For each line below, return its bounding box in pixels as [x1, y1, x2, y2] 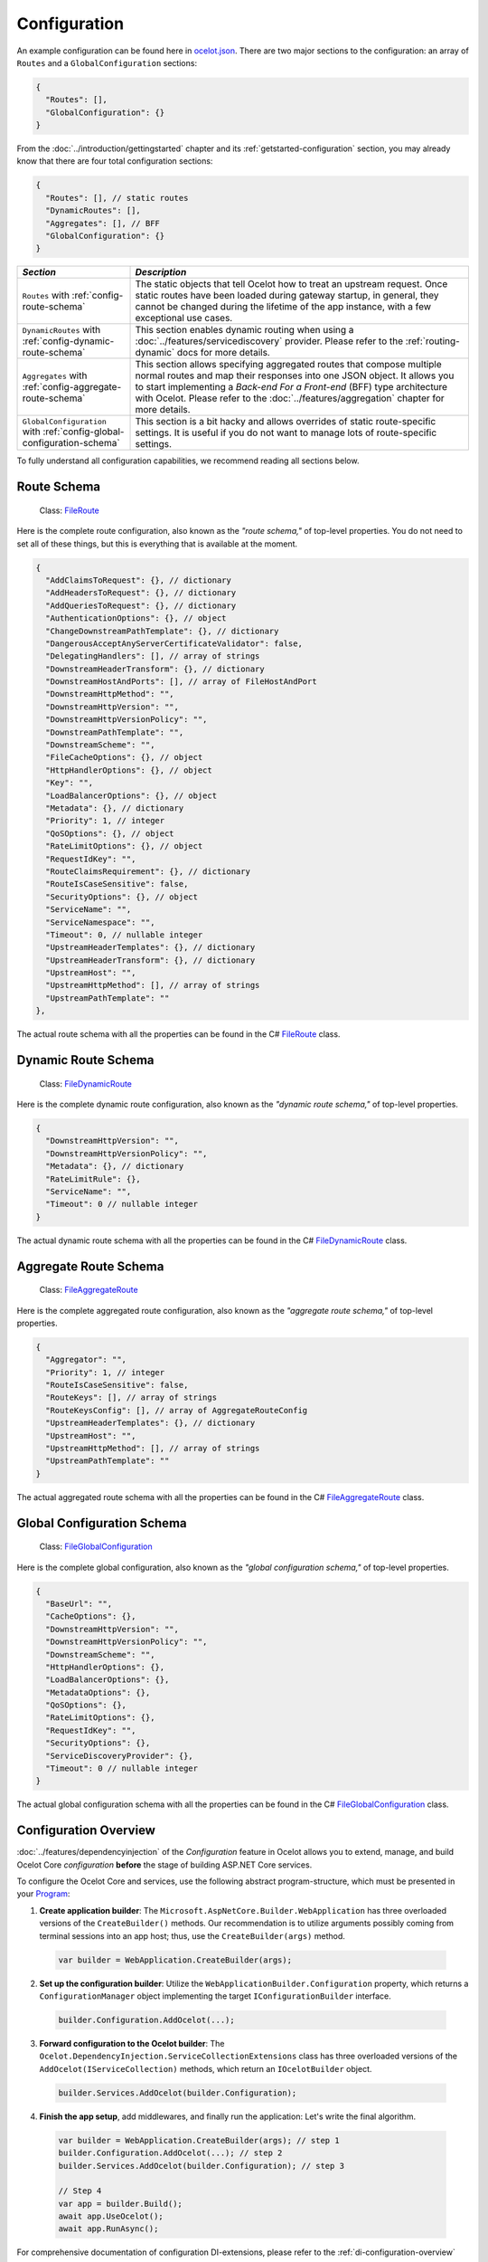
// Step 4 [58, 2186, 102, 2196]
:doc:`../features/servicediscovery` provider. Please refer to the [135, 335, 404, 347]
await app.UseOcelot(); [58, 2211, 164, 2221]
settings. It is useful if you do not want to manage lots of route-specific [135, 426, 437, 439]
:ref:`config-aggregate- [22, 381, 122, 394]
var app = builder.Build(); [58, 2199, 183, 2209]
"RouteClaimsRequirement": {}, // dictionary [45, 866, 250, 877]
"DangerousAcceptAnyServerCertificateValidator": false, [45, 638, 303, 649]
